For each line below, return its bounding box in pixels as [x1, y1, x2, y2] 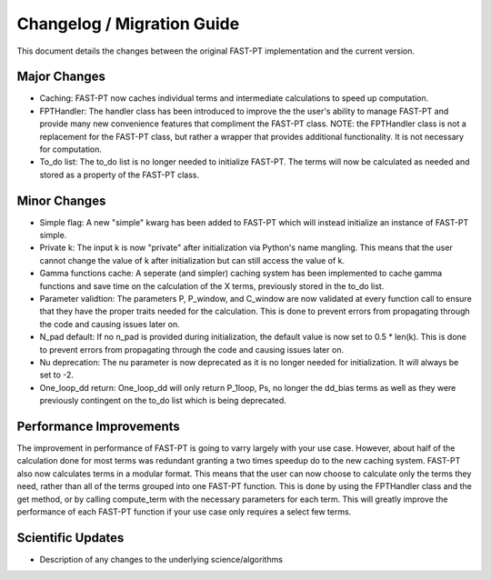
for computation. [39, 144, 103, 155]
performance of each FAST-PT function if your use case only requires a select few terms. [16, 506, 352, 517]
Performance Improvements [16, 418, 181, 434]
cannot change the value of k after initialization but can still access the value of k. [39, 255, 346, 265]
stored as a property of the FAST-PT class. [39, 169, 200, 180]
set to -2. [39, 369, 75, 381]
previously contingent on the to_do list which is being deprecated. [39, 395, 286, 406]
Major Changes [16, 69, 106, 85]
